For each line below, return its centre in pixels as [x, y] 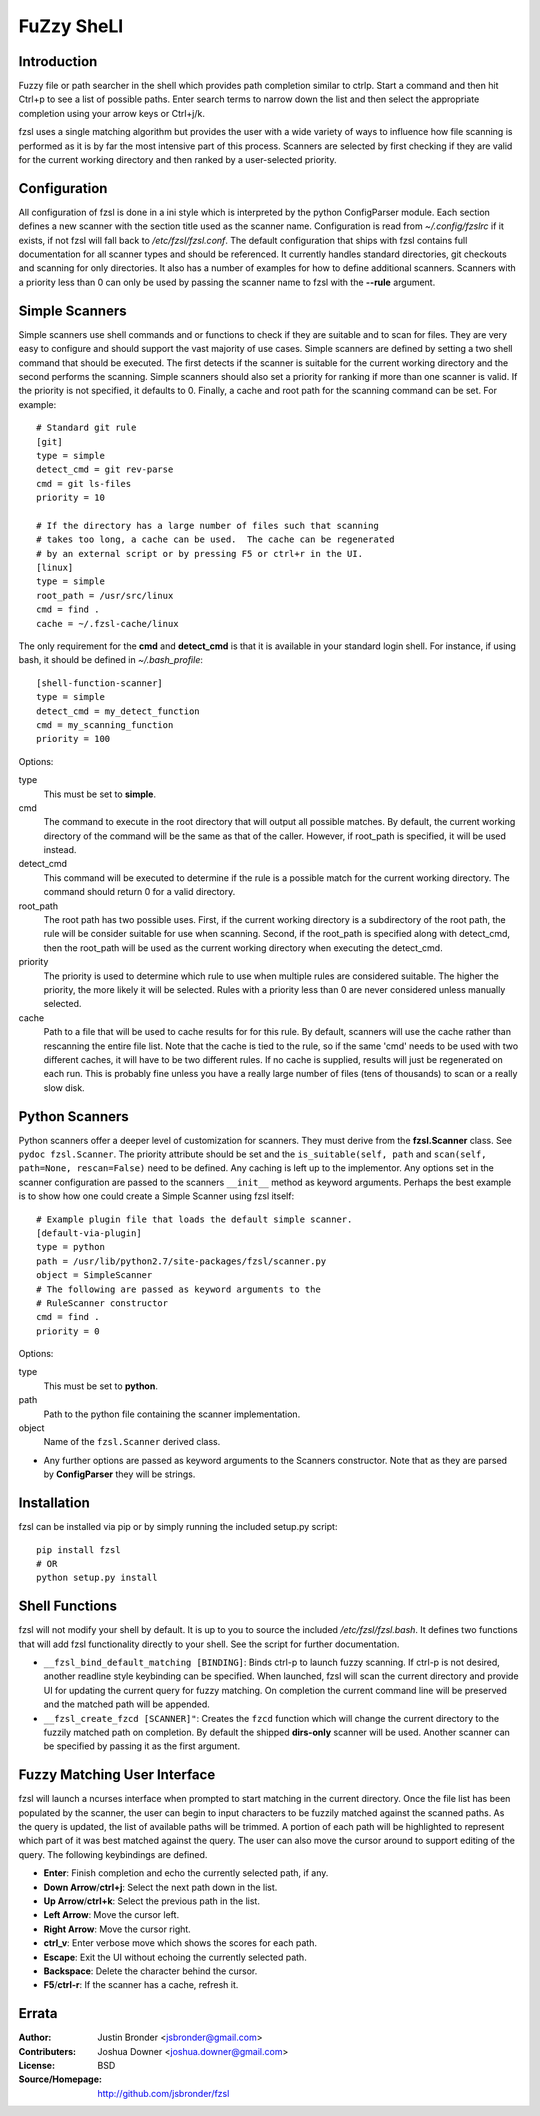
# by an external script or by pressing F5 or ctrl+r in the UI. [200, 553]
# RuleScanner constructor [102, 1303]
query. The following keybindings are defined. [113, 1854]
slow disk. [64, 1087]
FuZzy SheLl [71, 26]
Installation [54, 1503]
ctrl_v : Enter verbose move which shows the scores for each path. [180, 1943]
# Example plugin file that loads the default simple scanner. [194, 1219]
